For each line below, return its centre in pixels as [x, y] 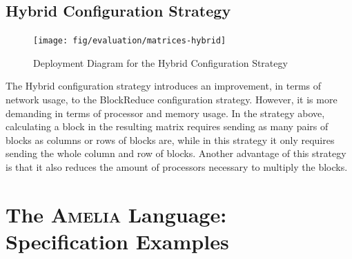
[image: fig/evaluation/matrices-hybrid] [130, 41]
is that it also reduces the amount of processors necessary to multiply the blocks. [177, 167]
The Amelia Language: [116, 214]
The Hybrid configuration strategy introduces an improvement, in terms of [164, 86]
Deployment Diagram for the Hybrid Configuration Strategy [160, 62]
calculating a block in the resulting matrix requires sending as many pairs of [167, 126]
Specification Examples [117, 241]
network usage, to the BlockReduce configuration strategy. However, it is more [172, 100]
